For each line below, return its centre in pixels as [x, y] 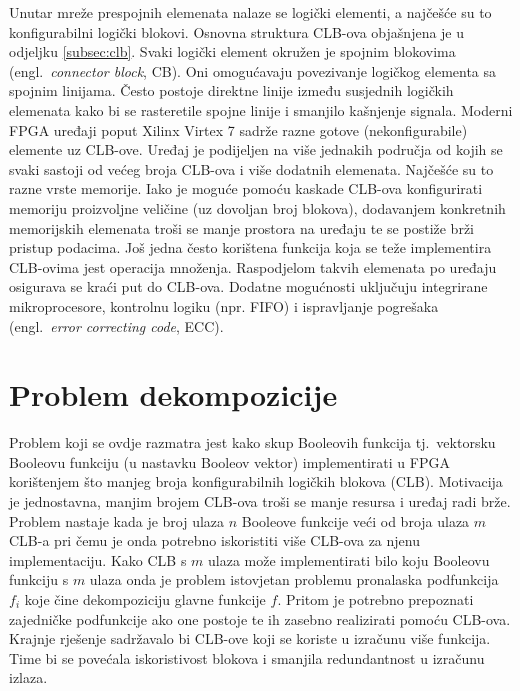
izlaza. [28, 677]
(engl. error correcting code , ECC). [116, 325]
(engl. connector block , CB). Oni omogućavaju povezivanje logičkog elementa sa [253, 70]
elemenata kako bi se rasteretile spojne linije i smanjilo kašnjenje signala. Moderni [261, 109]
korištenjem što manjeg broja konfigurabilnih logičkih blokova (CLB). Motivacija [256, 481]
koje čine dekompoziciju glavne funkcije [145, 598]
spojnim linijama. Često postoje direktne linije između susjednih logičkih [231, 90]
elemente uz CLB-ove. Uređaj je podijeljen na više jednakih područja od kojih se [256, 149]
